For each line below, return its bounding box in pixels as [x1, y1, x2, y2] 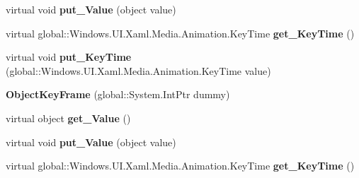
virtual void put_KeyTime [6, 49, 132, 64]
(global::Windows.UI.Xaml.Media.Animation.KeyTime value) [6, 63, 271, 78]
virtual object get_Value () [6, 110, 131, 125]
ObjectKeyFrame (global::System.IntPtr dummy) [6, 87, 230, 102]
